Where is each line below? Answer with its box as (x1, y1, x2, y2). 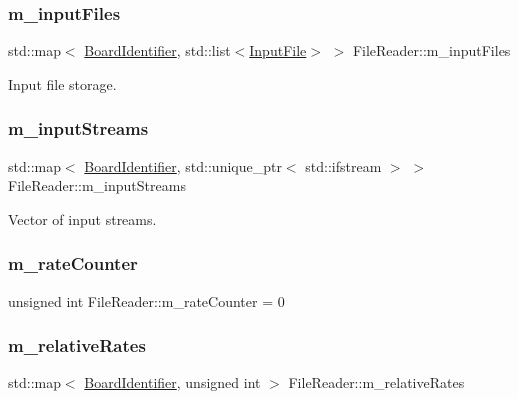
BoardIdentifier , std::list (84, 40, 231, 61)
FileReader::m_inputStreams (8, 175, 186, 196)
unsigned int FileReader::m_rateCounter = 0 (8, 290, 285, 311)
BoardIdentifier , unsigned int (84, 372, 261, 393)
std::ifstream (305, 155, 382, 176)
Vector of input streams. (8, 208, 157, 229)
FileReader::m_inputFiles (352, 40, 511, 61)
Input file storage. (8, 73, 117, 94)
